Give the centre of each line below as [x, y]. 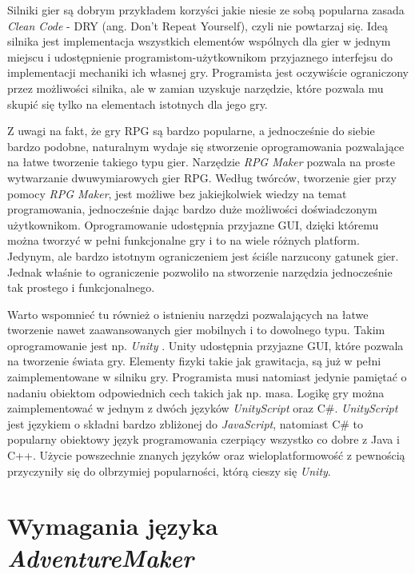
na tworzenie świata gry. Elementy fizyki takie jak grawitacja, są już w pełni [194, 361]
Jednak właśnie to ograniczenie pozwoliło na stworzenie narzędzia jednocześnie [200, 271]
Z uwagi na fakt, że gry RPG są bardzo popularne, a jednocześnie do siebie [191, 131]
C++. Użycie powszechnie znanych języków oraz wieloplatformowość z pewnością [206, 455]
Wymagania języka [113, 526]
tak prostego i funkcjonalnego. [81, 287]
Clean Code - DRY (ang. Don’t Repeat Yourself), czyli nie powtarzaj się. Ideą [198, 25]
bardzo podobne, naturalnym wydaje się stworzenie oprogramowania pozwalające [206, 146]
